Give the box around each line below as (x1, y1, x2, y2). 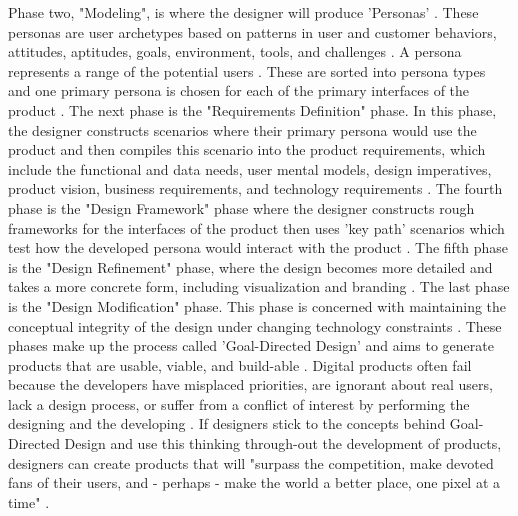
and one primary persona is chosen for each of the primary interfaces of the (8, 80, 470, 101)
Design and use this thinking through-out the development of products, (64, 433, 502, 454)
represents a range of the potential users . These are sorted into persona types (8, 60, 486, 81)
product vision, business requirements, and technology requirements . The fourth (8, 178, 503, 199)
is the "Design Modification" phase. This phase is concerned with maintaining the (8, 295, 507, 316)
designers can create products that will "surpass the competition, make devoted (8, 452, 494, 473)
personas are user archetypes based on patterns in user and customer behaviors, (8, 21, 497, 42)
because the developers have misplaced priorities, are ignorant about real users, (8, 374, 493, 395)
